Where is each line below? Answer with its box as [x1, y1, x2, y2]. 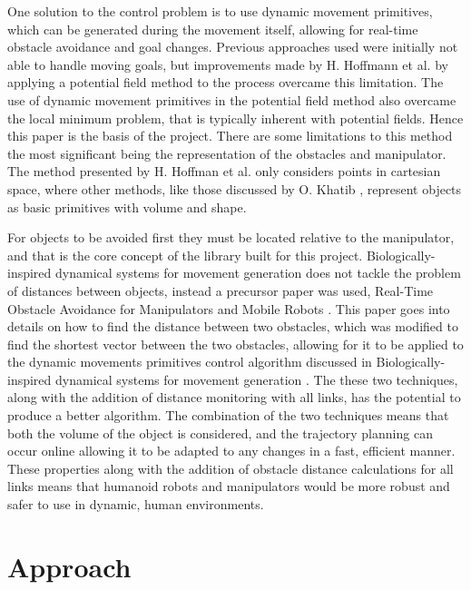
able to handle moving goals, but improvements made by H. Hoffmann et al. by [7, 54, 448, 74]
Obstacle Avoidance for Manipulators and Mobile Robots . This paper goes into [7, 299, 450, 318]
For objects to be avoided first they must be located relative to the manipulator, [7, 228, 455, 247]
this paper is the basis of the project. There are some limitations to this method [7, 126, 453, 145]
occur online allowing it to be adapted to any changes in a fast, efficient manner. [7, 441, 456, 460]
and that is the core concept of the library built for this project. [7, 245, 363, 264]
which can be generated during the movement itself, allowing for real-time [7, 19, 418, 38]
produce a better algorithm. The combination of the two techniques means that [7, 406, 449, 425]
